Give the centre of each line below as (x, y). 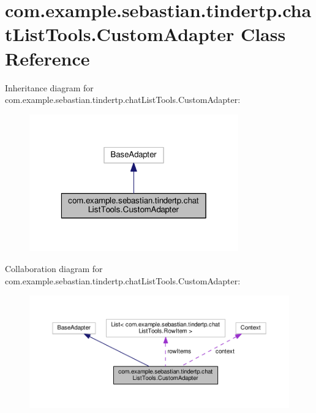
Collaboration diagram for (54, 268)
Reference (47, 58)
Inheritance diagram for (49, 87)
